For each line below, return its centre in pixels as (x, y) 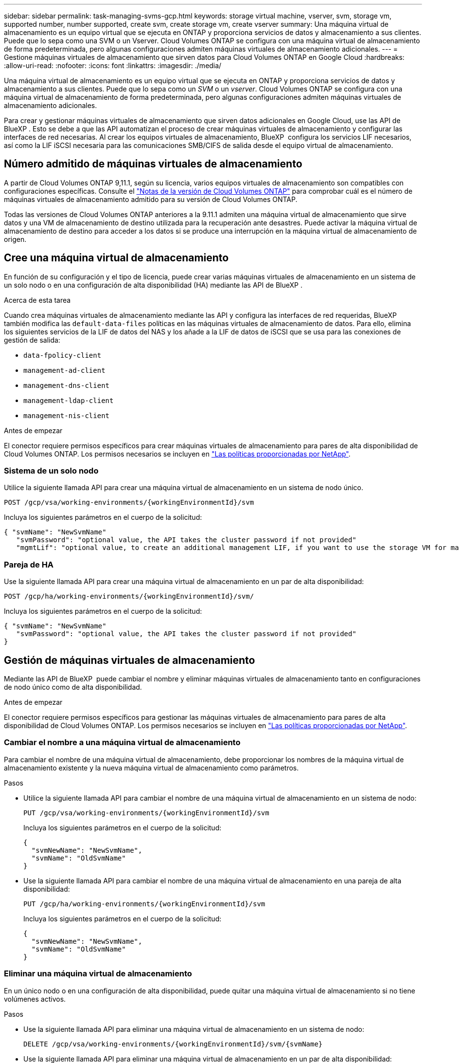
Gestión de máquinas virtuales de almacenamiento (130, 660)
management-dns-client (67, 385)
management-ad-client (64, 370)
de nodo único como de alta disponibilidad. (73, 687)
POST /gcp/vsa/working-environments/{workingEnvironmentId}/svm (129, 503)
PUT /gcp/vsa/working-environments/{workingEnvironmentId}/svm (146, 813)
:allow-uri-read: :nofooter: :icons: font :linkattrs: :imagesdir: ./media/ (113, 65)
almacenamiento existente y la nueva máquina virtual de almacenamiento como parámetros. (151, 768)
